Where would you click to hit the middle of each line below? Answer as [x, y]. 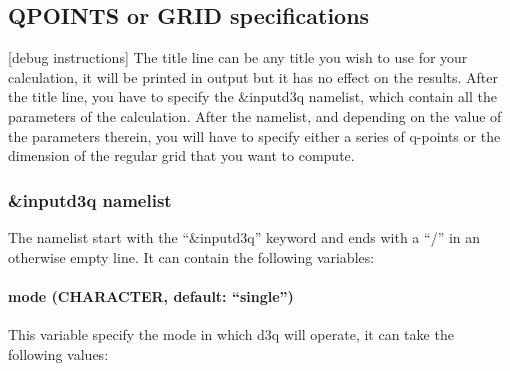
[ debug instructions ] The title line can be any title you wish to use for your [238, 57]
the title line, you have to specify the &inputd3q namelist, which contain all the [253, 96]
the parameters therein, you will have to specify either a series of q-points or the [254, 135]
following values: [58, 353]
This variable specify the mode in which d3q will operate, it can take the [231, 333]
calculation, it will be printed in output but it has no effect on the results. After [253, 76]
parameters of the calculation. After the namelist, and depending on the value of [255, 115]
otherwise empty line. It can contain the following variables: [191, 256]
